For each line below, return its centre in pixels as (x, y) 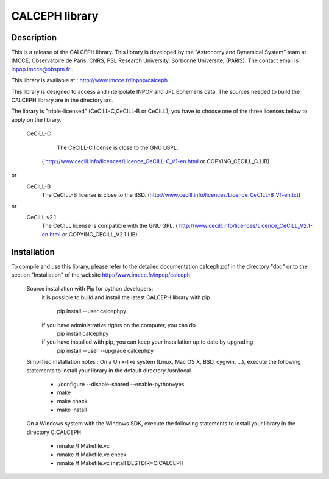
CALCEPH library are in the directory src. (62, 100)
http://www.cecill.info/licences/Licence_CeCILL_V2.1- (246, 226)
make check (72, 401)
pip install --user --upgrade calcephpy (105, 350)
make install (72, 410)
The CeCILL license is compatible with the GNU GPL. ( (110, 226)
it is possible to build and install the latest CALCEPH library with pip (126, 297)
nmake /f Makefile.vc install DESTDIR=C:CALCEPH (120, 463)
